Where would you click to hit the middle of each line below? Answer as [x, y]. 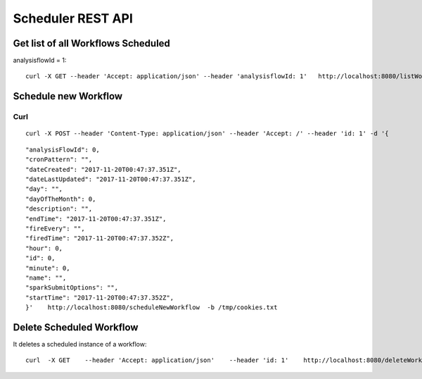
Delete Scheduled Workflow [76, 327]
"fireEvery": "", [55, 228]
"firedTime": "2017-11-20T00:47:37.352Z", [100, 238]
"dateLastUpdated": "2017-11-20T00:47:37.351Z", [111, 179]
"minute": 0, [48, 268]
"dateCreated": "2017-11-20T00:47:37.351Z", [104, 169]
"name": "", [46, 278]
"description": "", [59, 209]
